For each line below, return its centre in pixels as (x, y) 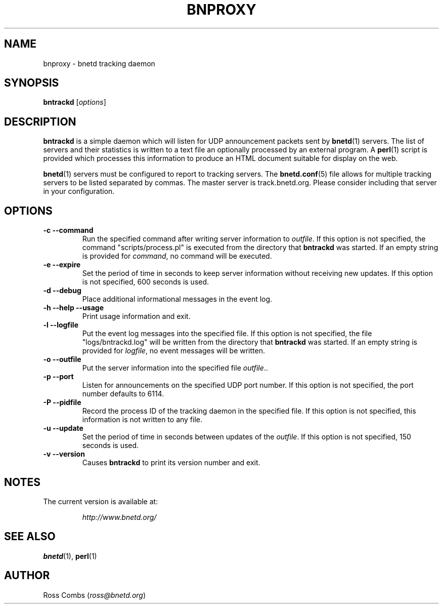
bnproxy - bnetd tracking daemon (99, 63)
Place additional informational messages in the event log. (177, 299)
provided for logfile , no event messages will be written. (173, 351)
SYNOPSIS (32, 83)
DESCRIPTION (40, 121)
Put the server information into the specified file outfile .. (175, 368)
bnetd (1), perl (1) (70, 556)
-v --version (64, 454)
